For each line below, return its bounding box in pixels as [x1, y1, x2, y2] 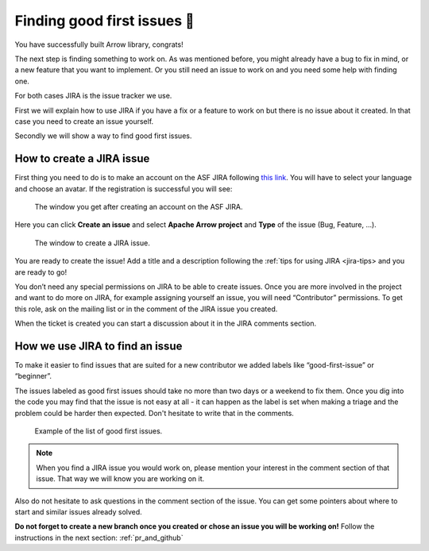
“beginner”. [14, 372, 52, 381]
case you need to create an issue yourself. [14, 116, 154, 126]
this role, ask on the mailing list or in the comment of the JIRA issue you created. [14, 304, 278, 314]
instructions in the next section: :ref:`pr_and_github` [14, 533, 184, 542]
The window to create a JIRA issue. [34, 238, 150, 248]
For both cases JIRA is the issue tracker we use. [14, 91, 172, 101]
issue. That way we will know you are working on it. [36, 474, 205, 484]
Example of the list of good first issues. [34, 426, 163, 436]
